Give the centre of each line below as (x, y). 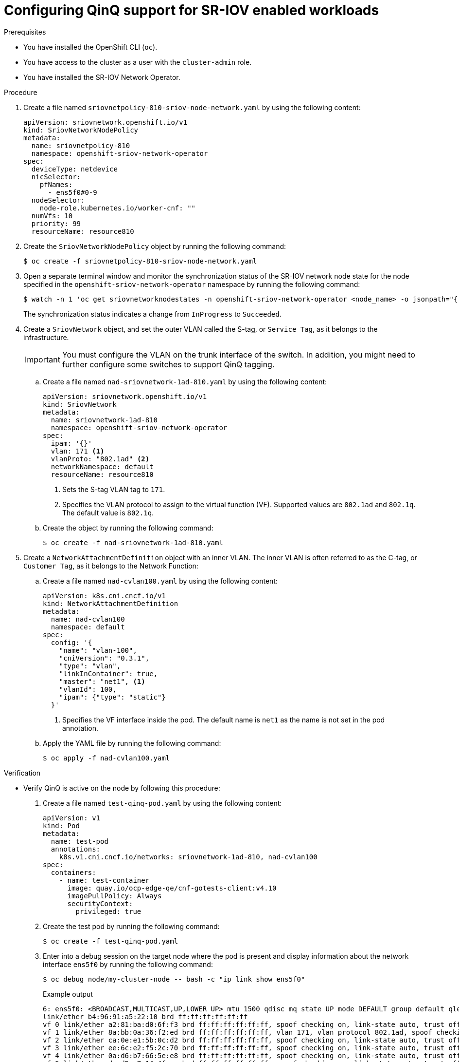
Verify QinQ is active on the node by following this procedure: (122, 788)
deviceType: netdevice (74, 169)
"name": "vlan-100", (98, 650)
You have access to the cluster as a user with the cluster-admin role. (138, 62)
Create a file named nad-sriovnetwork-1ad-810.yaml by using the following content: (185, 381)
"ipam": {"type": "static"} (112, 697)
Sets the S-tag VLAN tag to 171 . (114, 489)
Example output (68, 994)
